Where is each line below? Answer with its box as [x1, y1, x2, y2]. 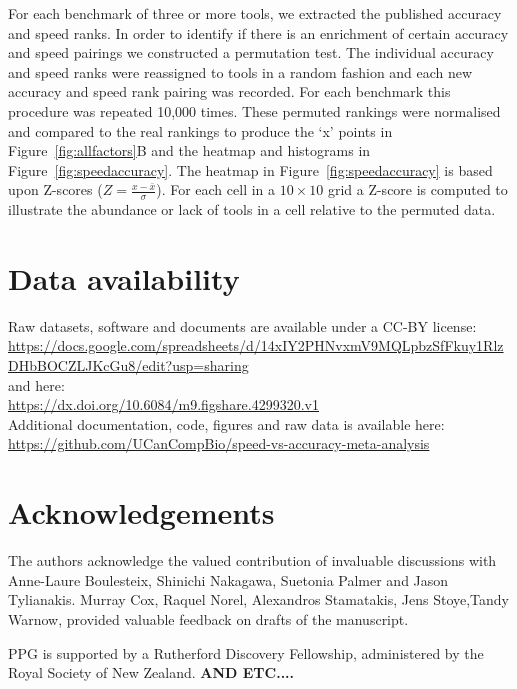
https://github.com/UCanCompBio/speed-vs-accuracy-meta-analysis [8, 433, 430, 454]
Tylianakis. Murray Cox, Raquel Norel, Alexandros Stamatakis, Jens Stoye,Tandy [8, 589, 510, 610]
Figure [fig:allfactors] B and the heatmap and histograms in [8, 140, 371, 161]
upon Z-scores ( [8, 179, 103, 200]
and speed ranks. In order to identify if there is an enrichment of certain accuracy [8, 22, 509, 43]
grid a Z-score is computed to [327, 179, 508, 200]
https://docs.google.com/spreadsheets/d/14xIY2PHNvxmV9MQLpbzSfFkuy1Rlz [8, 335, 504, 356]
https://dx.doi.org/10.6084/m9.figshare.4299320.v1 [8, 394, 320, 415]
